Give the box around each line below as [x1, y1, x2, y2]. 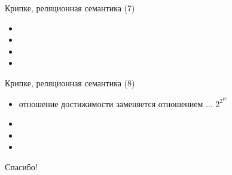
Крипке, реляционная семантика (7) [5, 2, 135, 14]
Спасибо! [5, 161, 38, 173]
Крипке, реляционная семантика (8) [5, 76, 135, 89]
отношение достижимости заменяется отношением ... [19, 97, 213, 110]
